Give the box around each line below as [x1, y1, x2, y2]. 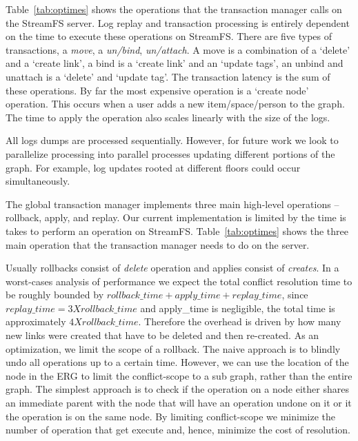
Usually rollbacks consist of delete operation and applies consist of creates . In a [6, 260, 339, 275]
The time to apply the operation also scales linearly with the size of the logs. [6, 110, 330, 124]
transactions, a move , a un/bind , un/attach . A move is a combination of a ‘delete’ [6, 42, 350, 57]
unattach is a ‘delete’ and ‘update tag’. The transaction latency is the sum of [6, 69, 330, 83]
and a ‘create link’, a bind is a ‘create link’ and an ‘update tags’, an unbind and [6, 56, 344, 70]
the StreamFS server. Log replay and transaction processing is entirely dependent [6, 15, 350, 30]
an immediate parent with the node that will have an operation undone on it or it [6, 396, 352, 410]
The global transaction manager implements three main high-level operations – [6, 196, 339, 211]
